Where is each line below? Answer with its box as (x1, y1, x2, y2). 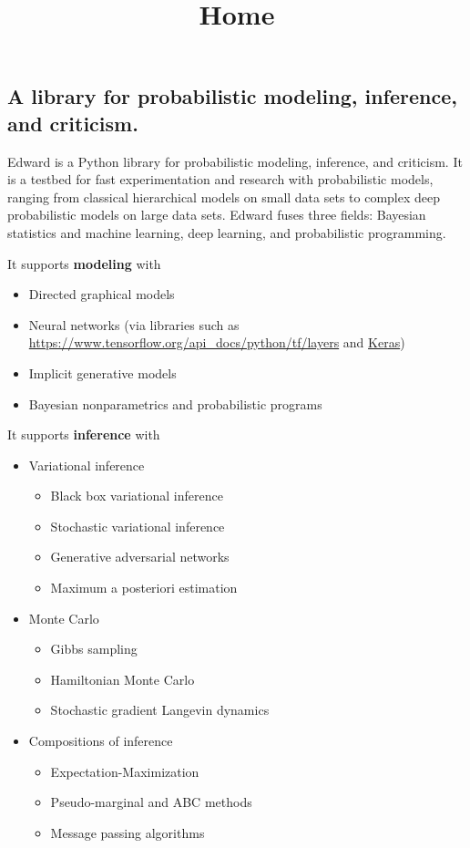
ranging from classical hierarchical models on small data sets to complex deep (7, 187, 441, 206)
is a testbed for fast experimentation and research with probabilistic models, (7, 170, 434, 189)
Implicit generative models (28, 363, 177, 382)
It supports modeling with (7, 253, 161, 273)
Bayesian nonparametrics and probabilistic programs (28, 394, 322, 413)
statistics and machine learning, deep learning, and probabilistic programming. (7, 222, 446, 242)
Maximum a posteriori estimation (50, 578, 238, 597)
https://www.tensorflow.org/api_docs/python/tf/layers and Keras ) (28, 333, 405, 352)
